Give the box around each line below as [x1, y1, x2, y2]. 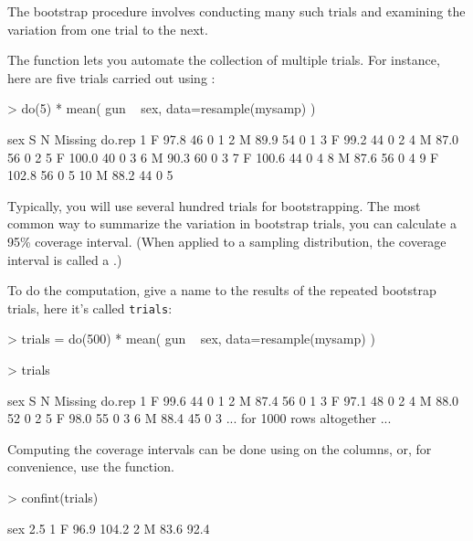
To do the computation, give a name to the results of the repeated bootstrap [7, 281, 436, 300]
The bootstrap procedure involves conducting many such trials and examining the [7, 2, 466, 20]
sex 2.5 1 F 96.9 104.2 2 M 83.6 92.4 [7, 518, 210, 537]
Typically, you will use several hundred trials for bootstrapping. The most [7, 196, 421, 215]
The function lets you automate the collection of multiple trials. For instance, [7, 50, 440, 69]
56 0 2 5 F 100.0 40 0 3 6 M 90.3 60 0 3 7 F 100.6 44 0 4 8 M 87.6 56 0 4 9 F [7, 147, 439, 166]
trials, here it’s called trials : [7, 298, 173, 317]
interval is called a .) [7, 249, 122, 269]
